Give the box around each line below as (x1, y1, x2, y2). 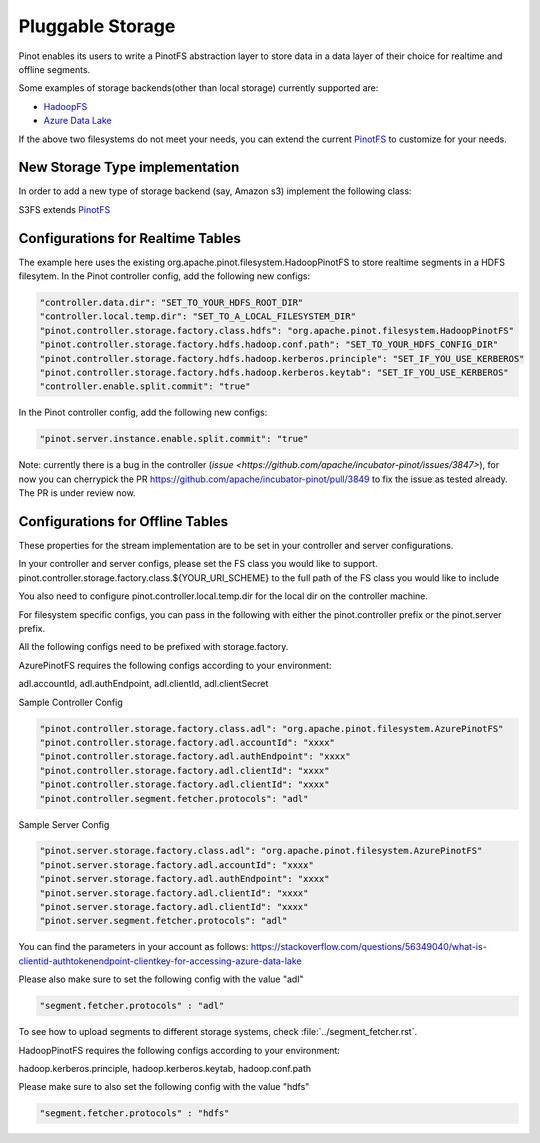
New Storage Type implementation (18, 159, 240, 176)
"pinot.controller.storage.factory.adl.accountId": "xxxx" (39, 736, 335, 748)
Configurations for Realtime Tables (18, 230, 242, 247)
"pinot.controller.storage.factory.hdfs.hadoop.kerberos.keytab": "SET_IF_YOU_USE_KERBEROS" (39, 367, 509, 379)
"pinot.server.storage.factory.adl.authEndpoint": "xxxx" (39, 873, 330, 885)
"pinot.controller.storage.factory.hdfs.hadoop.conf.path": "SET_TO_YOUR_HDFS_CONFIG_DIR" (39, 339, 499, 350)
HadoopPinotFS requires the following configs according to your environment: (18, 1044, 340, 1056)
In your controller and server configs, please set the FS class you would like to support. (18, 558, 379, 570)
